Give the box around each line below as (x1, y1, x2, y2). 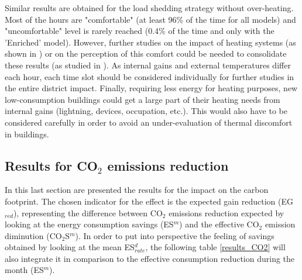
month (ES (5, 264, 44, 276)
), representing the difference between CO (13, 206, 163, 219)
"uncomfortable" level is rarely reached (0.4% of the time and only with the (5, 25, 274, 37)
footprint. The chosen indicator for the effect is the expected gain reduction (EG (5, 195, 293, 207)
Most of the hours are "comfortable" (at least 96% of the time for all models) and (5, 13, 296, 25)
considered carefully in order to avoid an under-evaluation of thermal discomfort (5, 116, 293, 128)
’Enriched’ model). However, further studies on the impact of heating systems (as (5, 36, 296, 48)
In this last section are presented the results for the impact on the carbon (5, 184, 269, 196)
